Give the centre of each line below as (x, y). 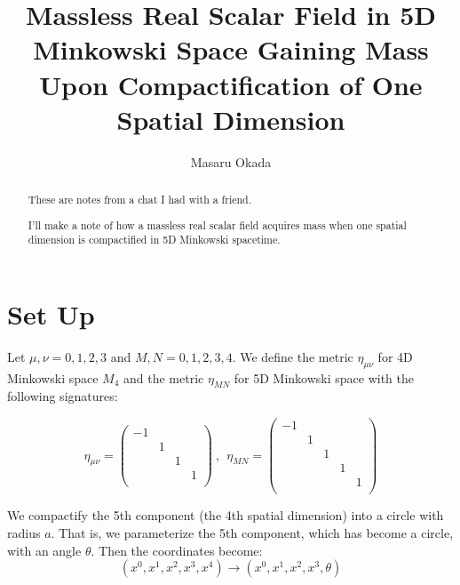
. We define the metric (293, 356)
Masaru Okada (231, 161)
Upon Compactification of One (231, 84)
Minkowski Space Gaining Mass (231, 49)
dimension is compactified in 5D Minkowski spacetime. (154, 240)
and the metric (164, 377)
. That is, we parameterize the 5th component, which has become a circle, (252, 532)
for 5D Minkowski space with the (324, 377)
